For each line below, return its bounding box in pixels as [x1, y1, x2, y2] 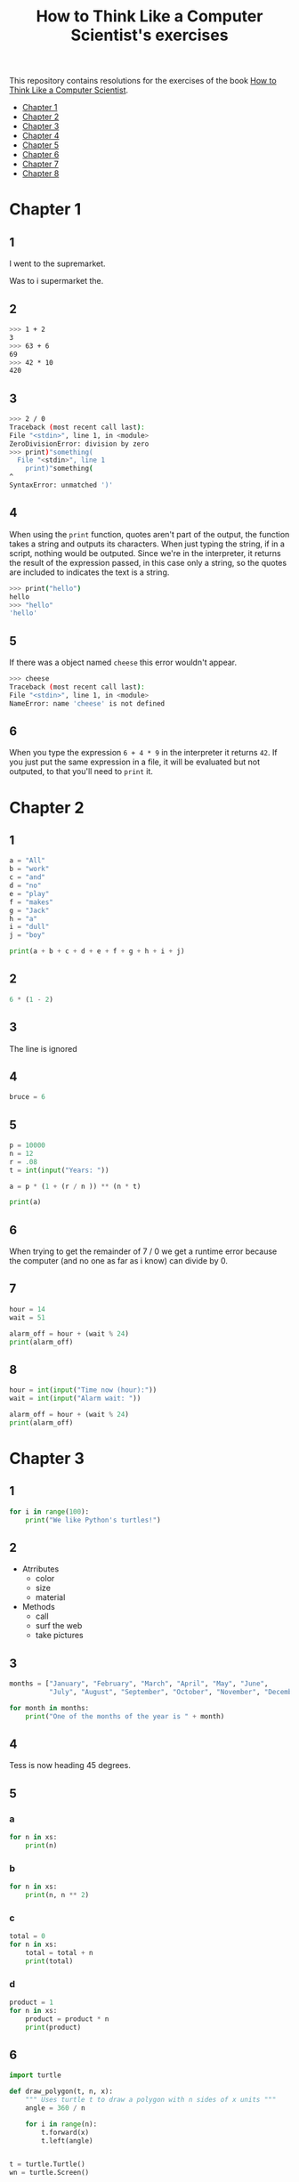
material [35, 1592, 66, 1603]
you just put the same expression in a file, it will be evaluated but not [9, 756, 261, 767]
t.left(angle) [41, 2136, 93, 2146]
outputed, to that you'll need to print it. [9, 766, 154, 777]
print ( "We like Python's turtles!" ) [25, 1515, 162, 1524]
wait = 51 [9, 1313, 46, 1322]
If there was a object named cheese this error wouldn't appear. [9, 657, 238, 668]
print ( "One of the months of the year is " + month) [25, 1711, 225, 1721]
